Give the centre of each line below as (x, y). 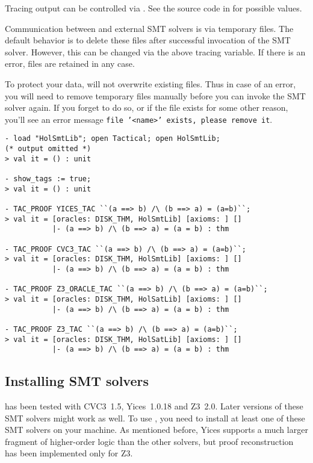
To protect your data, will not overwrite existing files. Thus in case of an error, (150, 83)
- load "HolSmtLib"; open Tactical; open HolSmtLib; (113, 139)
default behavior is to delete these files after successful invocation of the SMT (148, 40)
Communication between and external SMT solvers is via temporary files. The (149, 28)
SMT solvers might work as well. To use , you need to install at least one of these (155, 418)
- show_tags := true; (48, 179)
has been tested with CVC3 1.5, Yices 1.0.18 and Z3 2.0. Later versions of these (154, 406)
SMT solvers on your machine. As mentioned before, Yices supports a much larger (156, 430)
